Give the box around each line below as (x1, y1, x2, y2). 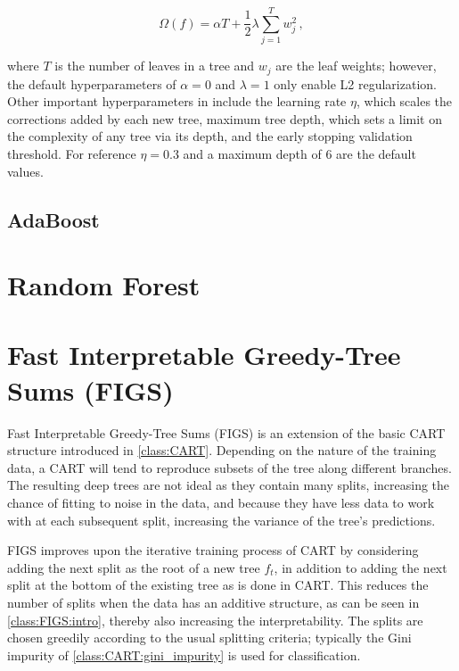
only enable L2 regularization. (274, 74, 437, 93)
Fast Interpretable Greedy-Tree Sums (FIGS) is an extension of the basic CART (7, 423, 446, 442)
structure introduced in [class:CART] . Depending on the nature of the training (7, 441, 437, 460)
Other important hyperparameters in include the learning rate (7, 92, 347, 111)
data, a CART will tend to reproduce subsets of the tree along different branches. (7, 458, 452, 476)
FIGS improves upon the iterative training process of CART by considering (7, 541, 419, 559)
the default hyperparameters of (7, 74, 176, 93)
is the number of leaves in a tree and (54, 56, 255, 75)
